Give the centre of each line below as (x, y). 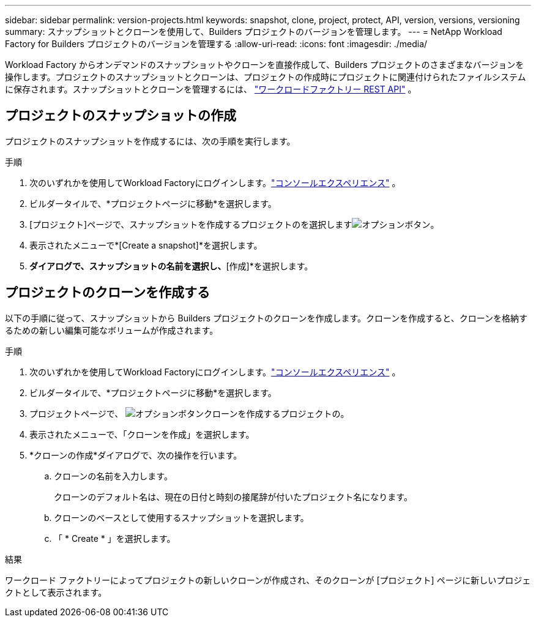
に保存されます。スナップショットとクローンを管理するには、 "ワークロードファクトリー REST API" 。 (211, 89)
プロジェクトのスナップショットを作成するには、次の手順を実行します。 (150, 141)
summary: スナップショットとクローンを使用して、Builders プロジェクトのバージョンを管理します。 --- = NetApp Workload (254, 32)
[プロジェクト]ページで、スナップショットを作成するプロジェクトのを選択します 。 (234, 224)
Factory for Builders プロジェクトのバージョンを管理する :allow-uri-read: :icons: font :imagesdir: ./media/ (216, 44)
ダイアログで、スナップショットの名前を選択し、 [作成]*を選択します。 (171, 266)
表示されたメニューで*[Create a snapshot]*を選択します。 (146, 245)
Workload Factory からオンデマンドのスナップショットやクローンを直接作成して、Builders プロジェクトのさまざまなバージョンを (265, 65)
